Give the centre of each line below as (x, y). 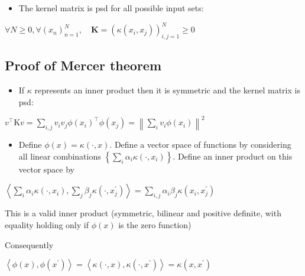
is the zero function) (155, 224)
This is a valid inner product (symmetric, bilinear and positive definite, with (143, 213)
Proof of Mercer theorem (83, 65)
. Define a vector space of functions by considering (200, 145)
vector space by (47, 169)
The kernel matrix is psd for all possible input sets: (111, 8)
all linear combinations (60, 156)
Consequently (29, 244)
